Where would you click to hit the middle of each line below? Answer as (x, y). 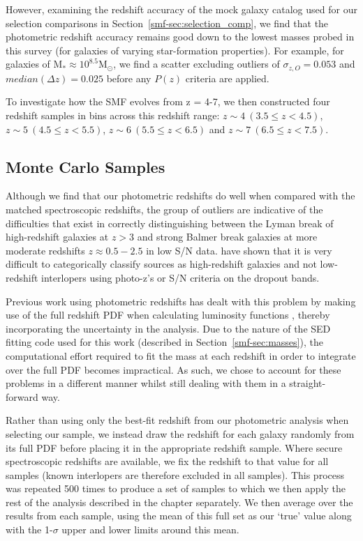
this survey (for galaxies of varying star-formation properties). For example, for (175, 50)
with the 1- (29, 529)
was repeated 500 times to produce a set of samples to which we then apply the (176, 488)
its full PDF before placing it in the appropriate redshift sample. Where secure (174, 447)
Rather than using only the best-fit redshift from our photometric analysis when (177, 420)
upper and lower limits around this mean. (150, 529)
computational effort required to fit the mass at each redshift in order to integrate (181, 355)
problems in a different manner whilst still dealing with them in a (146, 383)
